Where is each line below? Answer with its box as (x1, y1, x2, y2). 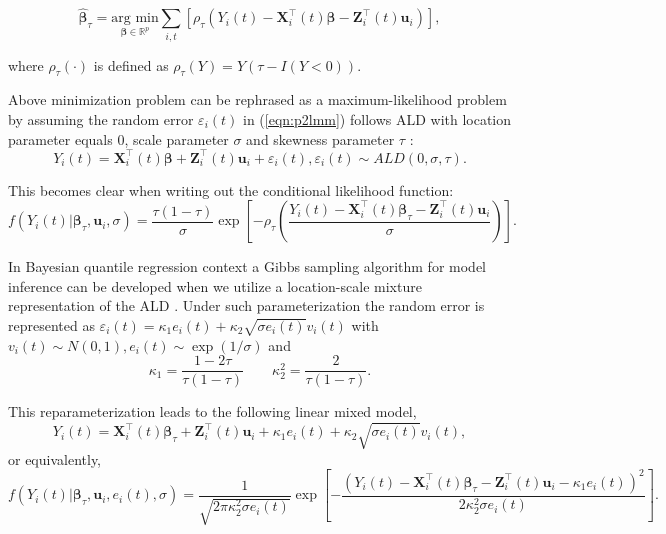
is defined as (93, 54, 169, 75)
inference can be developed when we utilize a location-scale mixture (8, 275, 422, 296)
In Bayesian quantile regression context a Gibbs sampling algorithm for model (8, 256, 487, 277)
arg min (111, 11, 159, 26)
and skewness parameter (246, 128, 395, 149)
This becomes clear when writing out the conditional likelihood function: (8, 179, 454, 200)
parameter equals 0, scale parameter (8, 128, 229, 149)
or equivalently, (8, 448, 102, 469)
